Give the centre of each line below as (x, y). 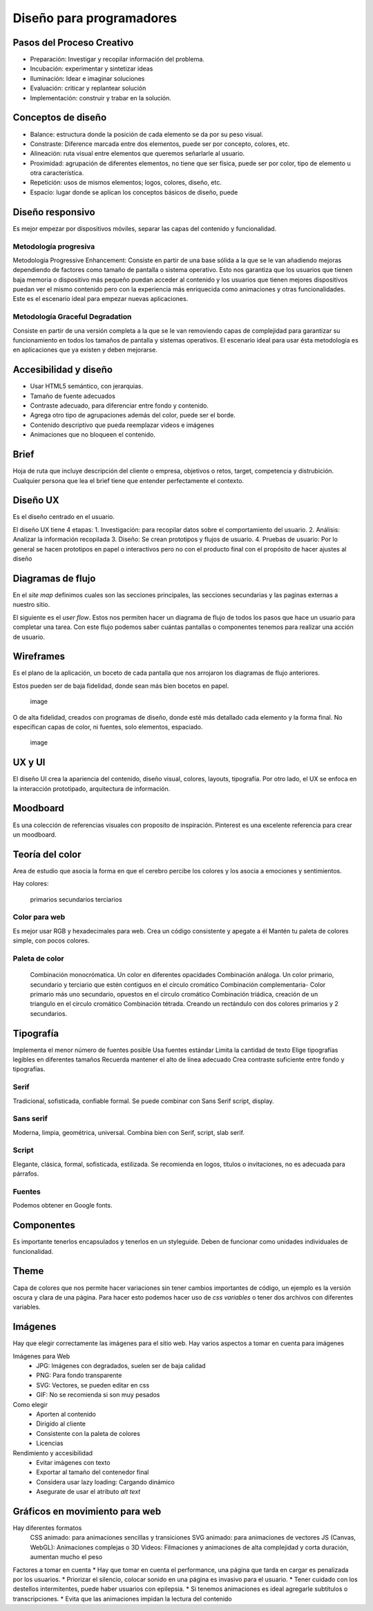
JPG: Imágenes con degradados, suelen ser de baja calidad (121, 1366)
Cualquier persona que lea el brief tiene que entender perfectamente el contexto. (128, 480)
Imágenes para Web (41, 1356)
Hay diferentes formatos (47, 1528)
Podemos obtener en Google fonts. (63, 1205)
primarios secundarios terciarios (76, 899)
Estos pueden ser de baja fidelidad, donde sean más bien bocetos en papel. (121, 686)
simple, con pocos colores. (51, 940)
